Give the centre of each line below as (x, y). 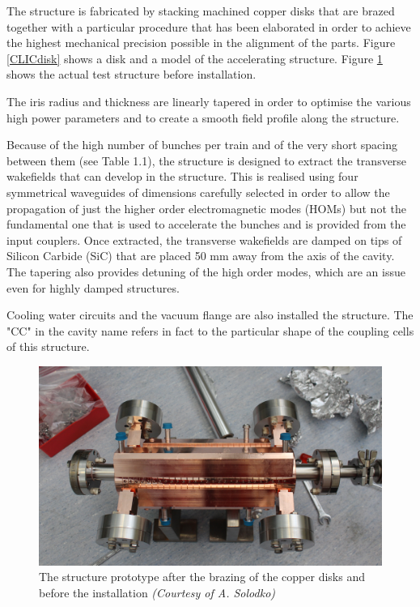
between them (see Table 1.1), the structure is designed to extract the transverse (207, 160)
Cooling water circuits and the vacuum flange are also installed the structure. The (210, 315)
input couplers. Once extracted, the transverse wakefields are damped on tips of (204, 239)
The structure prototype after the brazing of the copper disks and (202, 577)
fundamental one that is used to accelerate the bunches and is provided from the (206, 224)
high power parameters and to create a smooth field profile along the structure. (203, 117)
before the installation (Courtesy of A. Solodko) (157, 593)
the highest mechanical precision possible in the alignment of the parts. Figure (201, 43)
